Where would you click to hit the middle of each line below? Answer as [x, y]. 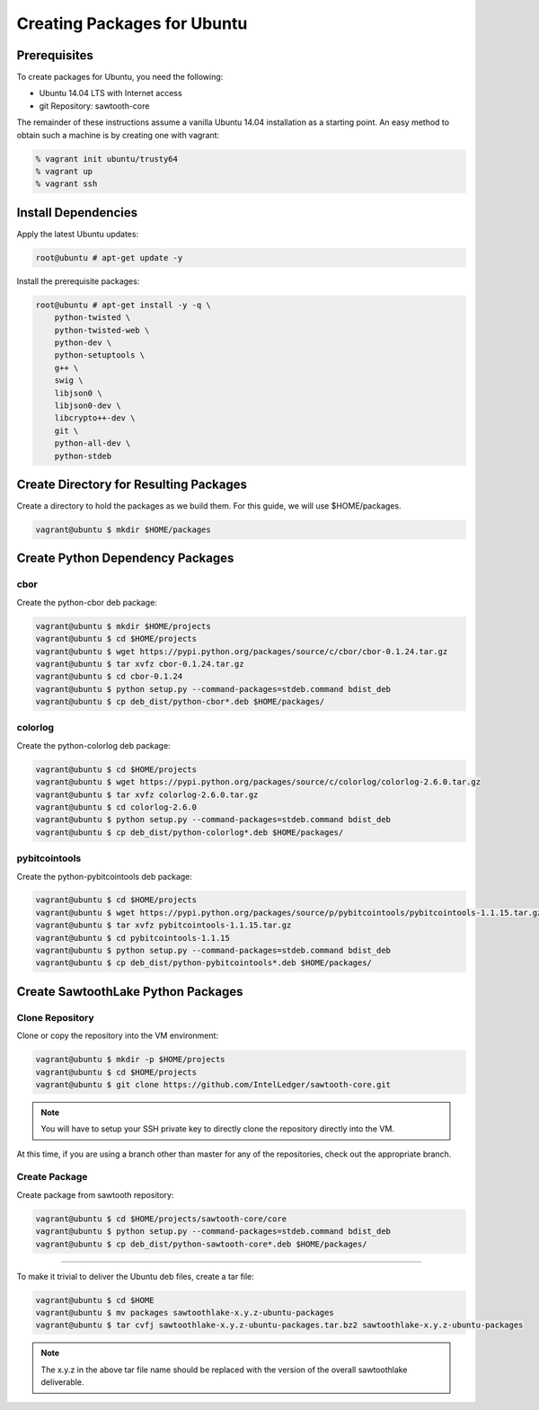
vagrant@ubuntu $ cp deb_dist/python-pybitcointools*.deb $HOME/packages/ [204, 963]
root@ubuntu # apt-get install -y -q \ [123, 305]
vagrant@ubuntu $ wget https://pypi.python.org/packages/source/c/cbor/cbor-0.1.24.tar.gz [242, 651]
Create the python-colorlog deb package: [93, 745]
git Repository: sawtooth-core [94, 106]
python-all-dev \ [93, 443]
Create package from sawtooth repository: [95, 1194]
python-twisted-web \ [102, 330]
